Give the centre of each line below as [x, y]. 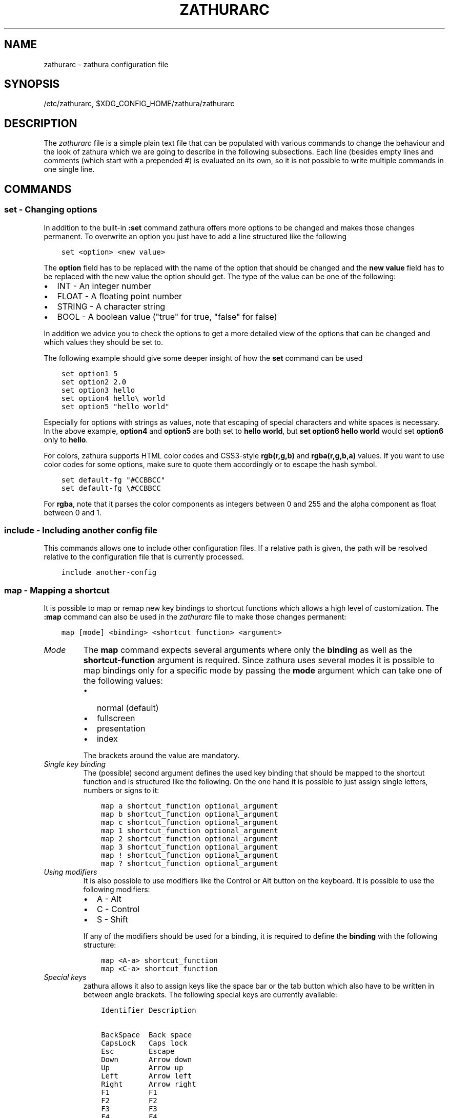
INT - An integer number [104, 286]
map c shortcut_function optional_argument [190, 822]
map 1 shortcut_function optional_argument [190, 831]
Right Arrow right [149, 1084]
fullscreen [116, 718]
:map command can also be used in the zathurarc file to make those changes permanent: [195, 617]
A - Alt [109, 899]
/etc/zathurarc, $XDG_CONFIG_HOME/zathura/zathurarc [139, 104]
